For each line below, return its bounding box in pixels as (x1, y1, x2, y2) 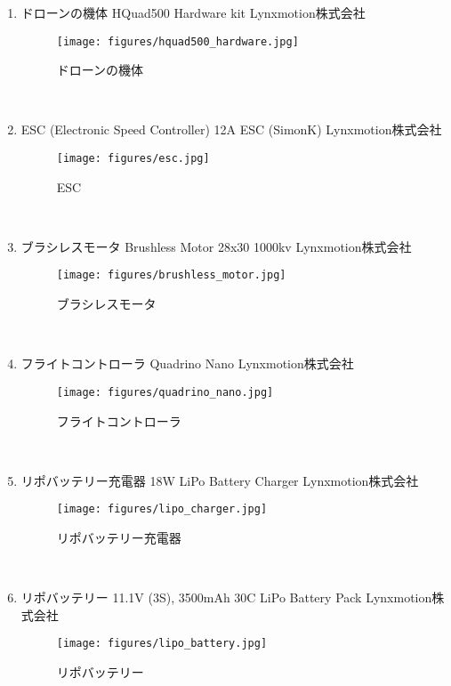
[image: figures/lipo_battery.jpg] (56, 637, 268, 650)
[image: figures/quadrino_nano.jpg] (56, 385, 274, 399)
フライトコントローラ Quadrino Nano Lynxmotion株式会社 (20, 354, 354, 373)
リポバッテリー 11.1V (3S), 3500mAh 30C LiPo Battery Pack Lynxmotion (20, 588, 432, 607)
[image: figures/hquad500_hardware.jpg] (56, 35, 299, 48)
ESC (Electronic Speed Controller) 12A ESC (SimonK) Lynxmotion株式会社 (20, 120, 442, 139)
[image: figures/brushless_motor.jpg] (56, 269, 286, 282)
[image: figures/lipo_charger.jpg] (56, 503, 268, 516)
